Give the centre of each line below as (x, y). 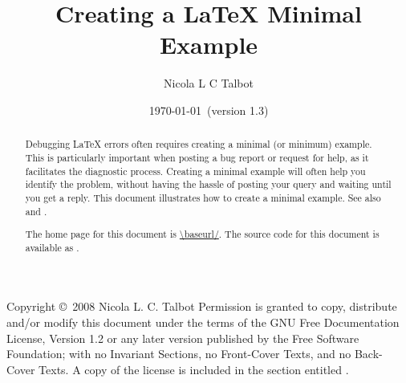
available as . (52, 247)
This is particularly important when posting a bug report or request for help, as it (197, 157)
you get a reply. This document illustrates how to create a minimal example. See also (203, 197)
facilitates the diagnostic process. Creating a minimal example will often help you (195, 171)
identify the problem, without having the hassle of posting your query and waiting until (208, 184)
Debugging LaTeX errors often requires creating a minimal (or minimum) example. (199, 144)
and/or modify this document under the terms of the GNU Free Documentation (203, 322)
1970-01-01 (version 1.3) (209, 110)
